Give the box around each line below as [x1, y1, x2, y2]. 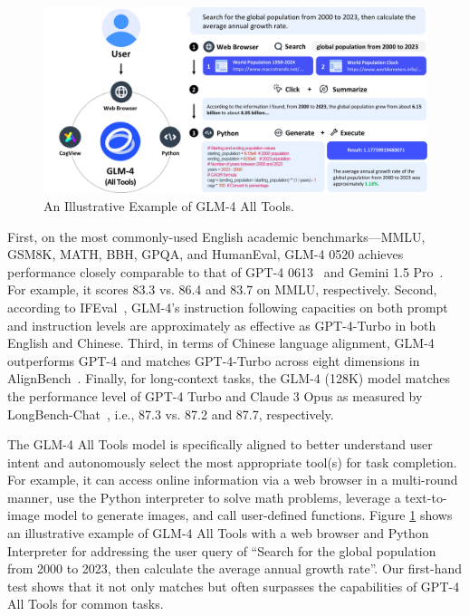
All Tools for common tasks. [7, 594, 164, 613]
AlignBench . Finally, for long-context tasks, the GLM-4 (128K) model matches [7, 369, 451, 388]
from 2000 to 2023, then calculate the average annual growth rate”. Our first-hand [7, 559, 462, 578]
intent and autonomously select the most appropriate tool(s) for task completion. [7, 452, 457, 471]
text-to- [405, 487, 447, 506]
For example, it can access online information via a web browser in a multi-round [7, 470, 458, 489]
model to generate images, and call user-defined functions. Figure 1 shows [43, 505, 453, 525]
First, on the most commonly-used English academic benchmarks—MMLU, [7, 226, 426, 245]
